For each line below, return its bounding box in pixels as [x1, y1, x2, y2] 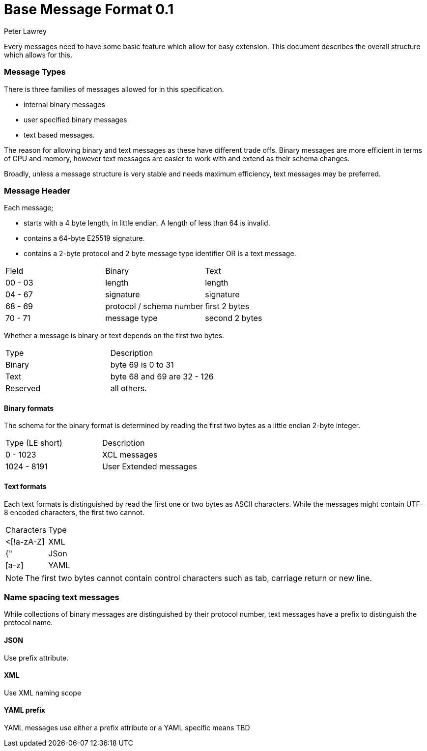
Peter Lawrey [4, 27, 47, 35]
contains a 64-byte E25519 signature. [24, 234, 145, 243]
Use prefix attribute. [4, 653, 69, 662]
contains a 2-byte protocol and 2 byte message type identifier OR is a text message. [24, 249, 296, 258]
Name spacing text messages [4, 592, 119, 603]
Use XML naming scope [4, 688, 82, 697]
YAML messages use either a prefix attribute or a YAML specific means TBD [4, 723, 250, 732]
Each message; [4, 203, 54, 212]
